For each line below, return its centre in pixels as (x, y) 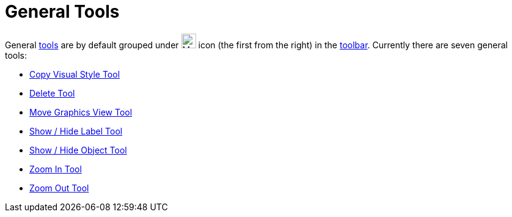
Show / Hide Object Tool (78, 150)
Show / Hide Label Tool (76, 131)
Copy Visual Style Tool (75, 74)
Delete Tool (52, 93)
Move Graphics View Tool (81, 112)
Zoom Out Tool (59, 188)
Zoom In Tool (56, 169)
